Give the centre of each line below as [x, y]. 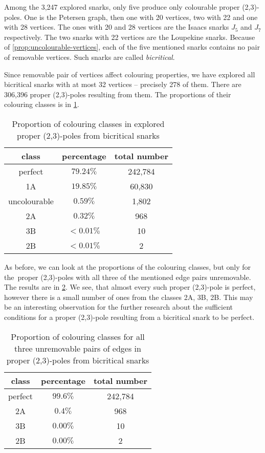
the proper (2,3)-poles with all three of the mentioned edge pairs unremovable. [128, 277]
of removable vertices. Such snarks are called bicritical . [90, 57]
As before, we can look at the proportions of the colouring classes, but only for [128, 266]
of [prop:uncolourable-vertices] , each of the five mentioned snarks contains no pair [132, 47]
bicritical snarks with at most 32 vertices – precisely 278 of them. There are [123, 84]
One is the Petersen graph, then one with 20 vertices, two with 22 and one [141, 17]
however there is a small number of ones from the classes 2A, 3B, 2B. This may [129, 297]
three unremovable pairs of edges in [78, 348]
